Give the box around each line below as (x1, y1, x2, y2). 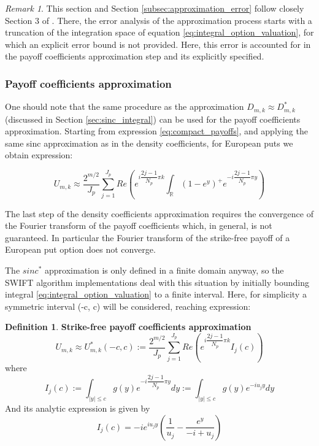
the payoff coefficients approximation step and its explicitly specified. (5, 50, 264, 63)
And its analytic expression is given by (5, 402, 150, 415)
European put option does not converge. (5, 243, 156, 256)
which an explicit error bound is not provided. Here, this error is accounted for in (5, 37, 311, 50)
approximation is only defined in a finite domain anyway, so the (45, 263, 284, 276)
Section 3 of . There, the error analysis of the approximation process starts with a (5, 13, 312, 26)
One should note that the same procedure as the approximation (5, 100, 244, 113)
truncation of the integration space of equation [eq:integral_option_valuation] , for (5, 26, 314, 39)
